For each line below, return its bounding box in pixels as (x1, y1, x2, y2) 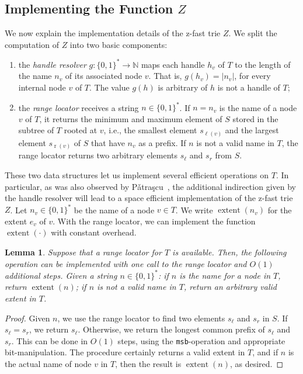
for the (267, 203, 292, 216)
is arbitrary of (158, 81, 208, 93)
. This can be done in (11, 334, 88, 347)
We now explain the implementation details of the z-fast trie (5, 27, 221, 39)
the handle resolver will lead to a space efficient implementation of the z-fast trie (5, 192, 293, 204)
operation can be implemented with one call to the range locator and (5, 257, 247, 269)
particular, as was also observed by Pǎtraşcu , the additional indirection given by (5, 180, 296, 192)
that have (90, 136, 125, 148)
